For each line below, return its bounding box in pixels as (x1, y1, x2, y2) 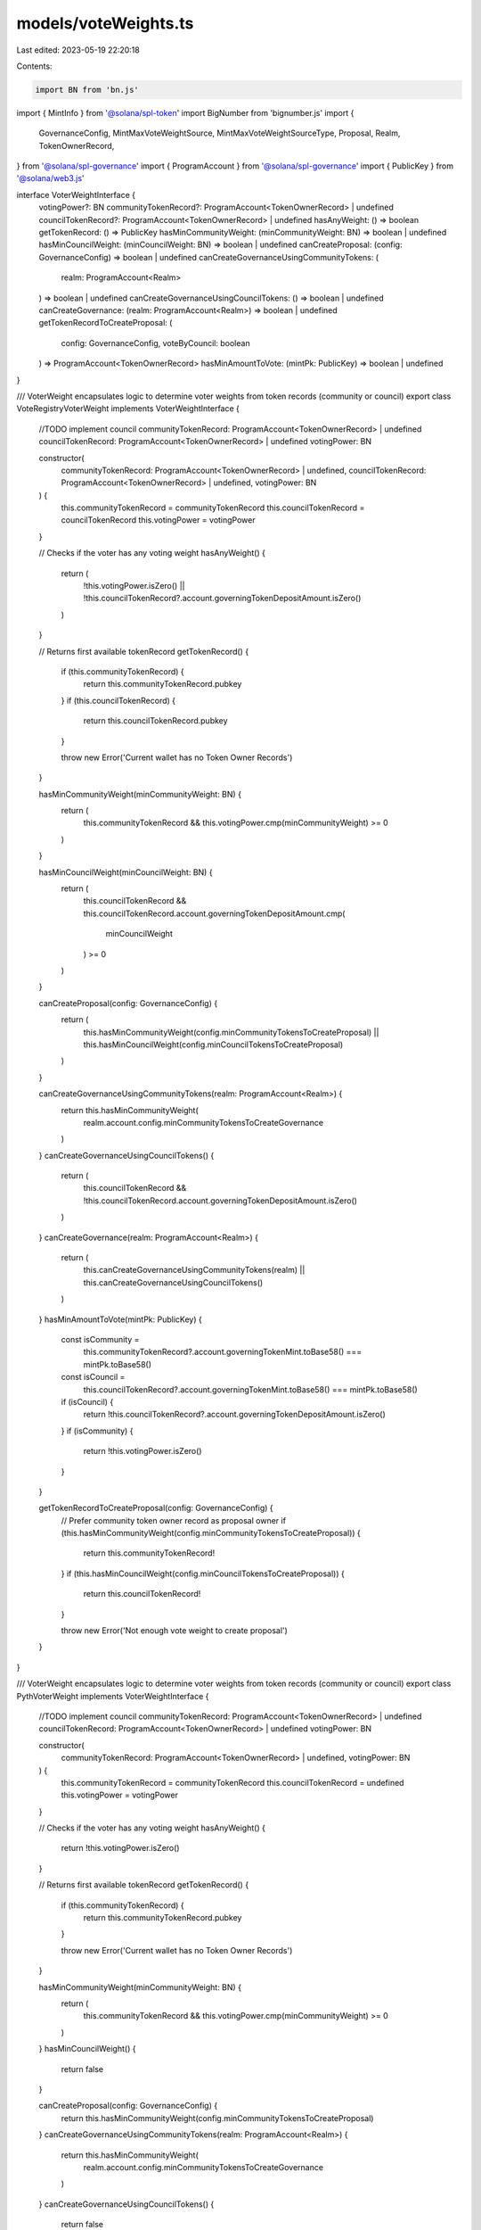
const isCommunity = (61, 1334, 140, 1344)
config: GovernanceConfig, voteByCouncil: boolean (61, 337, 250, 348)
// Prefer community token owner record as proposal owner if (61, 1515, 287, 1525)
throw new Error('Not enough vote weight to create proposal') (61, 1625, 289, 1636)
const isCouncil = (61, 1372, 126, 1383)
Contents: (16, 61, 53, 71)
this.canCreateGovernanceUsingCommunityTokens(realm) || (83, 1265, 306, 1276)
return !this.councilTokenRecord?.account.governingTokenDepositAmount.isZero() (83, 1409, 387, 1420)
